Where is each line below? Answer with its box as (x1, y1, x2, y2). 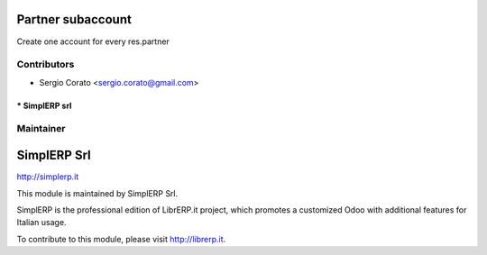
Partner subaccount (16, 12, 133, 27)
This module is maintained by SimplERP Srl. (16, 187, 179, 198)
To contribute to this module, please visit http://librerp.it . (16, 233, 226, 244)
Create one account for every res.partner (16, 36, 170, 47)
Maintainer (16, 123, 66, 135)
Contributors (16, 59, 75, 71)
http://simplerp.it (16, 171, 79, 182)
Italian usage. (16, 217, 67, 228)
